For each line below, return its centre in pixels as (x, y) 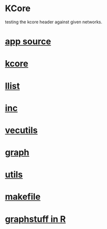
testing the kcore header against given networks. (54, 22)
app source (28, 41)
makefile (23, 197)
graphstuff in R (35, 219)
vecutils (21, 130)
